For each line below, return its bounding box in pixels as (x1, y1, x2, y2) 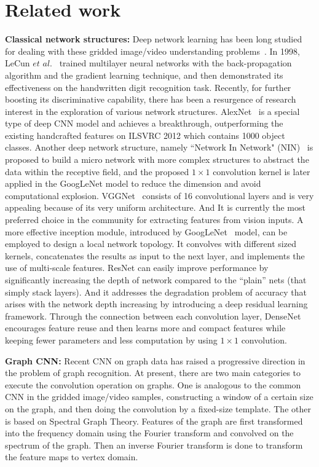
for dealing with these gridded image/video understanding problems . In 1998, (5, 44, 300, 57)
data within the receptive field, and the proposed (5, 165, 189, 178)
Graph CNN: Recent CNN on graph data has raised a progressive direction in (5, 354, 305, 367)
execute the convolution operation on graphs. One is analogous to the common (5, 378, 301, 391)
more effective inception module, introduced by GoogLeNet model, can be (5, 225, 288, 238)
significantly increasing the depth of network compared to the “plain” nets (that (5, 273, 307, 286)
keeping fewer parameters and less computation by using (5, 333, 218, 346)
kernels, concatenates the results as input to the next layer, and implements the (5, 249, 305, 262)
